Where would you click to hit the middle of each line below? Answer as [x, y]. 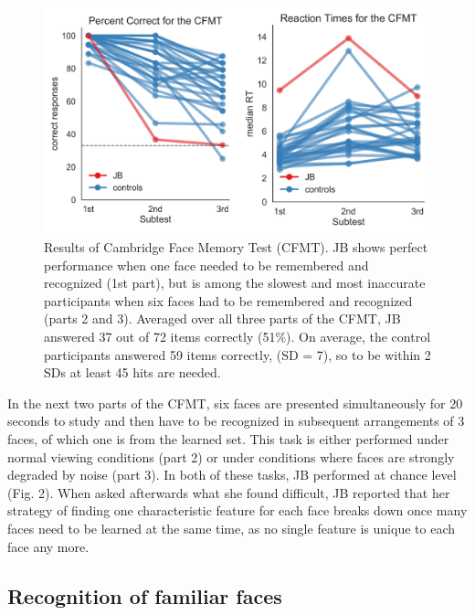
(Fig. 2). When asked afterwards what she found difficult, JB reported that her [229, 492]
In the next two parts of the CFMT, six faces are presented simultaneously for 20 [235, 403]
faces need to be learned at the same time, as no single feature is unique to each [231, 528]
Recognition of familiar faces [145, 595]
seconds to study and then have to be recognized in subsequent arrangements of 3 [236, 421]
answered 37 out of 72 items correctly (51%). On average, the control [237, 336]
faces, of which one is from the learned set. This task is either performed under [228, 438]
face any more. [48, 546]
